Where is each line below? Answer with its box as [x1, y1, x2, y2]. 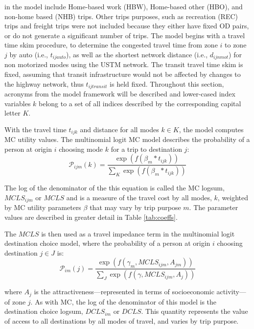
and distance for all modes [80, 124, 159, 134]
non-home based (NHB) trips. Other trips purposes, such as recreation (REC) [4, 11, 238, 21]
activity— [216, 286, 246, 297]
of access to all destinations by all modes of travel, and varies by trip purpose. [4, 315, 239, 326]
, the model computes [179, 124, 244, 134]
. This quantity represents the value [141, 306, 248, 316]
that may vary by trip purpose [90, 202, 181, 212]
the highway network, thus [4, 78, 84, 89]
